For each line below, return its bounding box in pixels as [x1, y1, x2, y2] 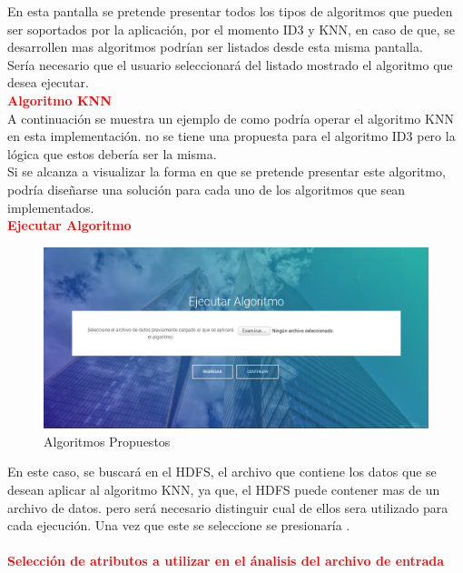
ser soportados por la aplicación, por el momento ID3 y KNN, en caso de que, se [7, 19, 456, 38]
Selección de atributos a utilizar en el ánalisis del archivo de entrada [7, 551, 445, 570]
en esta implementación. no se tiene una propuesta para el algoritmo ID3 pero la [7, 126, 456, 146]
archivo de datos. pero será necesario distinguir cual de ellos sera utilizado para [7, 498, 448, 517]
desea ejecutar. [7, 73, 89, 92]
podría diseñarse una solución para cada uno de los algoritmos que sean [7, 179, 406, 198]
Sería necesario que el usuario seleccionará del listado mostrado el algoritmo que [7, 55, 453, 74]
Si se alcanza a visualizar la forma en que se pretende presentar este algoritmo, [7, 162, 446, 181]
